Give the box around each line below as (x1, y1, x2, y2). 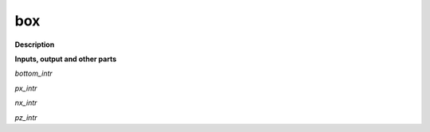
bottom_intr (14, 68, 53, 79)
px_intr (14, 83, 37, 93)
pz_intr (14, 112, 37, 122)
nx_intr (14, 98, 37, 107)
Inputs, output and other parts (14, 54, 117, 64)
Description (14, 40, 55, 49)
